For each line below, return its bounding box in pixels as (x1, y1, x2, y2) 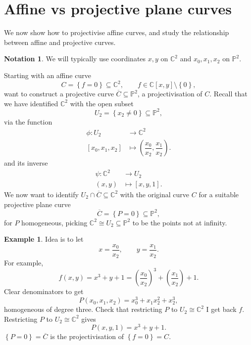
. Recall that (209, 88, 248, 98)
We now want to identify (4, 189, 79, 199)
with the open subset (70, 98, 134, 108)
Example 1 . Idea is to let (4, 234, 84, 244)
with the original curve (120, 189, 190, 199)
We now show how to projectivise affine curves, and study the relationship (4, 27, 229, 38)
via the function (4, 116, 52, 127)
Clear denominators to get (4, 286, 84, 297)
